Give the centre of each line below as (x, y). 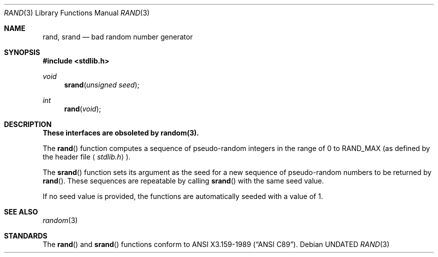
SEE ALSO (21, 212)
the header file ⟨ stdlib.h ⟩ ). (86, 157)
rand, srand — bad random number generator (118, 37)
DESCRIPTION (28, 124)
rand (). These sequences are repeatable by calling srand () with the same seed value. (183, 181)
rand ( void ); (83, 109)
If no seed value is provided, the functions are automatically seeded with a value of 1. (183, 196)
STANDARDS (26, 236)
